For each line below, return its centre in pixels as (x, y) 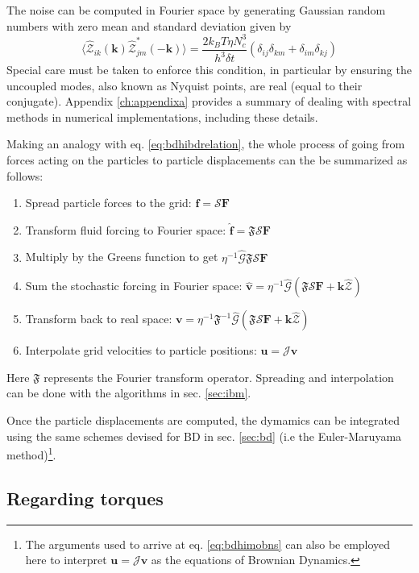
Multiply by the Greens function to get (122, 257)
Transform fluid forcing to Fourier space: (126, 229)
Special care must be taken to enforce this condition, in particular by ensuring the (209, 70)
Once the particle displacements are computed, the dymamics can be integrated (203, 420)
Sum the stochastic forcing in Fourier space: (134, 286)
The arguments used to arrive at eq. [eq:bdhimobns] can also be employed (208, 544)
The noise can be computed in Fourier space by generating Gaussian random (196, 10)
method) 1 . (31, 453)
